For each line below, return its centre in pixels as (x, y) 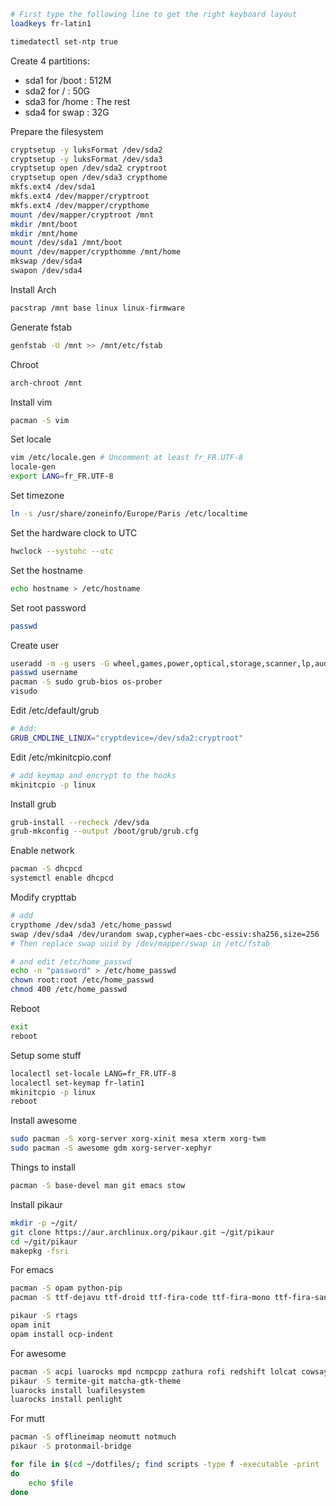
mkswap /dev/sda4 (46, 261)
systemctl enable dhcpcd (62, 878)
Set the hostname (46, 570)
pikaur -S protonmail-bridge (71, 1446)
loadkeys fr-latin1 (51, 23)
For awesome (38, 1353)
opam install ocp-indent (62, 1334)
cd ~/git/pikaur (44, 1241)
